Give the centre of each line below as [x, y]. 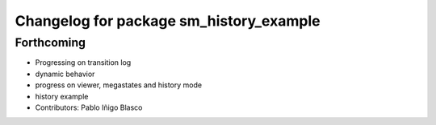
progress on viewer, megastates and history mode [118, 85]
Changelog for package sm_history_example [168, 21]
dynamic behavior [65, 74]
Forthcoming [50, 42]
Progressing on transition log [83, 62]
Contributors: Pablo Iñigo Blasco [89, 107]
